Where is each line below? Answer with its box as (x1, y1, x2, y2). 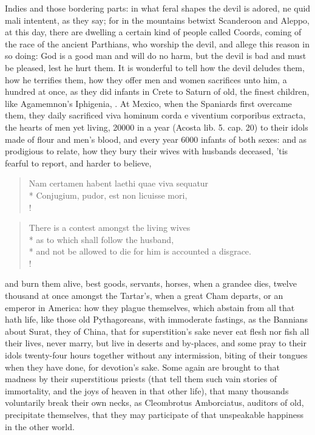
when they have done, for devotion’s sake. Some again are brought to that (5, 360, 280, 373)
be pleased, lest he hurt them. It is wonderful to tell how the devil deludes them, (5, 61, 305, 74)
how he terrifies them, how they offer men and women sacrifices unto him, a (5, 73, 287, 86)
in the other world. (5, 420, 75, 433)
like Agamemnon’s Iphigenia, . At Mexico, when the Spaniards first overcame (5, 97, 292, 109)
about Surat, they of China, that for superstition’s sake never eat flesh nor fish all (5, 324, 310, 337)
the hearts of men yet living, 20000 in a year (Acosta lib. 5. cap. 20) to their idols (5, 120, 308, 133)
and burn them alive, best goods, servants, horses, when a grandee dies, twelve (5, 277, 297, 290)
